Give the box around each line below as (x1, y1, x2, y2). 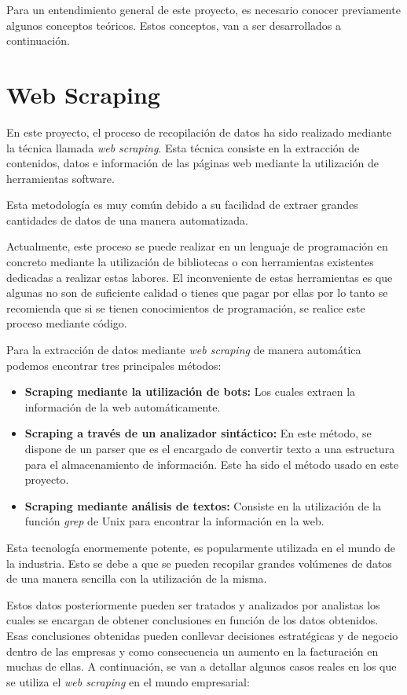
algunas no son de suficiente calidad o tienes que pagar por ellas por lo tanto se (6, 284, 388, 301)
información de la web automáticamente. (24, 398, 221, 415)
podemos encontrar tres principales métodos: (6, 357, 222, 373)
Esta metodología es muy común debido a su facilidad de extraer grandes (6, 196, 358, 213)
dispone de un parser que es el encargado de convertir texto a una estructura (24, 441, 395, 456)
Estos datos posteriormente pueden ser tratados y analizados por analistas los (6, 596, 380, 613)
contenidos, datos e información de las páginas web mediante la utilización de (6, 155, 379, 171)
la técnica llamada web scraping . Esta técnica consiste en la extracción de (6, 139, 360, 155)
